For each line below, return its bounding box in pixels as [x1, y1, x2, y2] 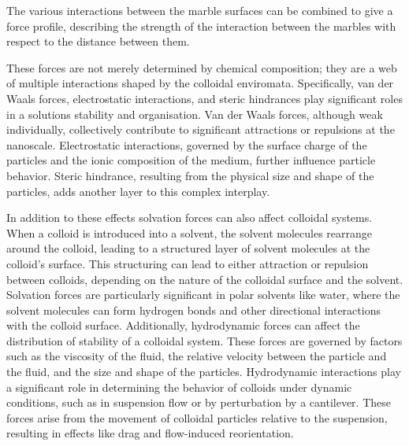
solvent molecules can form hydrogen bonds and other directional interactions [6, 301, 381, 318]
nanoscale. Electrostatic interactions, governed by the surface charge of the [6, 136, 367, 153]
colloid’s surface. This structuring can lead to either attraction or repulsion [6, 255, 369, 271]
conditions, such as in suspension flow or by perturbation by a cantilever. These [6, 394, 391, 411]
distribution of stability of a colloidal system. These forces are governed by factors [6, 332, 403, 348]
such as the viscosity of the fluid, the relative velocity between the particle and [6, 348, 387, 364]
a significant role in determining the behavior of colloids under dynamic [6, 378, 352, 395]
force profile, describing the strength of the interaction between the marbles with [6, 17, 396, 34]
